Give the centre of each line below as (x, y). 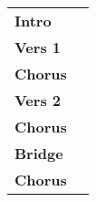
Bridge (39, 153)
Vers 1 (38, 47)
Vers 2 (38, 100)
